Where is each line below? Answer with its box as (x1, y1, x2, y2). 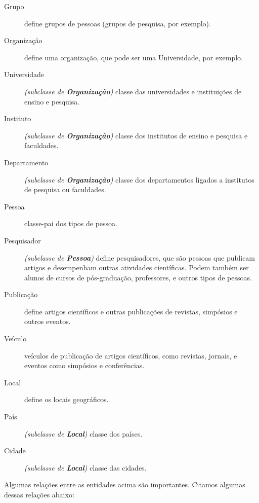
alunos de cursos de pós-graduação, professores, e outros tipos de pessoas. (24, 272, 252, 282)
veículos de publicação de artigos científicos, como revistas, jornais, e (24, 350, 237, 361)
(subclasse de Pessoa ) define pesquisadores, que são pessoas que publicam (24, 252, 255, 263)
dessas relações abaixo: (4, 489, 74, 499)
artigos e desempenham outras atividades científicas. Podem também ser (24, 262, 249, 273)
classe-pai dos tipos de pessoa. (24, 218, 117, 229)
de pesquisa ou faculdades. (24, 184, 106, 195)
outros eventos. (24, 316, 71, 327)
